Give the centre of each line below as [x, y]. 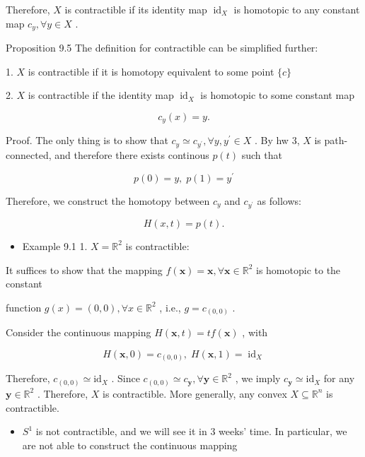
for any [339, 378]
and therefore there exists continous [132, 155]
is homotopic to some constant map [277, 95]
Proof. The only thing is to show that [87, 140]
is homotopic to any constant [297, 9]
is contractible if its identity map [136, 9]
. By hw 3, [277, 140]
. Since [126, 378]
